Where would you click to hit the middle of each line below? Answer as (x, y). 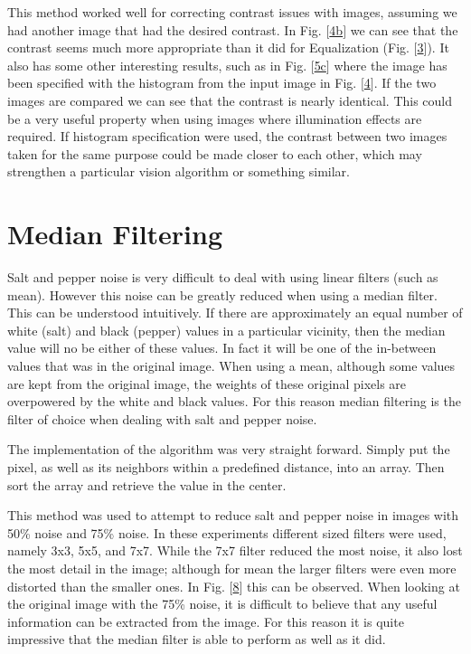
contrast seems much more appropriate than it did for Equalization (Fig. (208, 47)
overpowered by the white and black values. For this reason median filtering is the (234, 401)
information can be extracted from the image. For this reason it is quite (206, 621)
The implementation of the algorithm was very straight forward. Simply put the (229, 449)
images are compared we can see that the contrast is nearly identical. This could (230, 100)
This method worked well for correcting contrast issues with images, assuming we (232, 12)
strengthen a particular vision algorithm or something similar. (179, 171)
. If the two (405, 83)
